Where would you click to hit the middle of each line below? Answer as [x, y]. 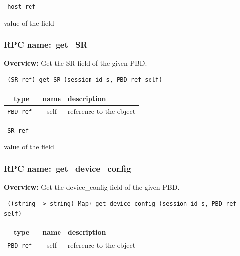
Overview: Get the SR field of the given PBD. [75, 63]
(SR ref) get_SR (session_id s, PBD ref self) [85, 80]
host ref [22, 7]
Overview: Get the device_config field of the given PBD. [92, 187]
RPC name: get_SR [46, 45]
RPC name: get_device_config [68, 168]
